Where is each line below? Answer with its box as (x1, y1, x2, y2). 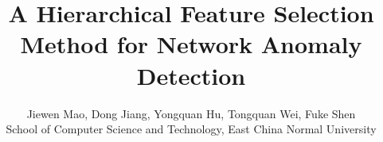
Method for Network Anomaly (20, 28, 362, 60)
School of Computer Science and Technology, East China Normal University (6, 121, 377, 137)
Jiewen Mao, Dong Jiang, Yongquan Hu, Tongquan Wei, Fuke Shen (26, 105, 356, 121)
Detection (136, 59, 246, 91)
